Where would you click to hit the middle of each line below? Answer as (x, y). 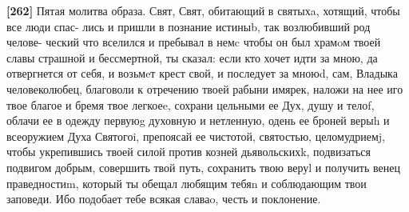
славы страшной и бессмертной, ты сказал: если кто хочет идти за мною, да (192, 57)
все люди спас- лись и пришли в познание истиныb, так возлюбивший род (189, 26)
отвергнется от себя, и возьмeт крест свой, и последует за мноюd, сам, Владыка (202, 73)
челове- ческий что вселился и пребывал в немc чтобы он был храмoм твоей (194, 42)
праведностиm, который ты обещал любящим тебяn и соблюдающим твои (187, 183)
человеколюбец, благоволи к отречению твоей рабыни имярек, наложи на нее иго (205, 88)
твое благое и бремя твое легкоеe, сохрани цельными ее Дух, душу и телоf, (191, 104)
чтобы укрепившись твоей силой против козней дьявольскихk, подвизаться (189, 152)
